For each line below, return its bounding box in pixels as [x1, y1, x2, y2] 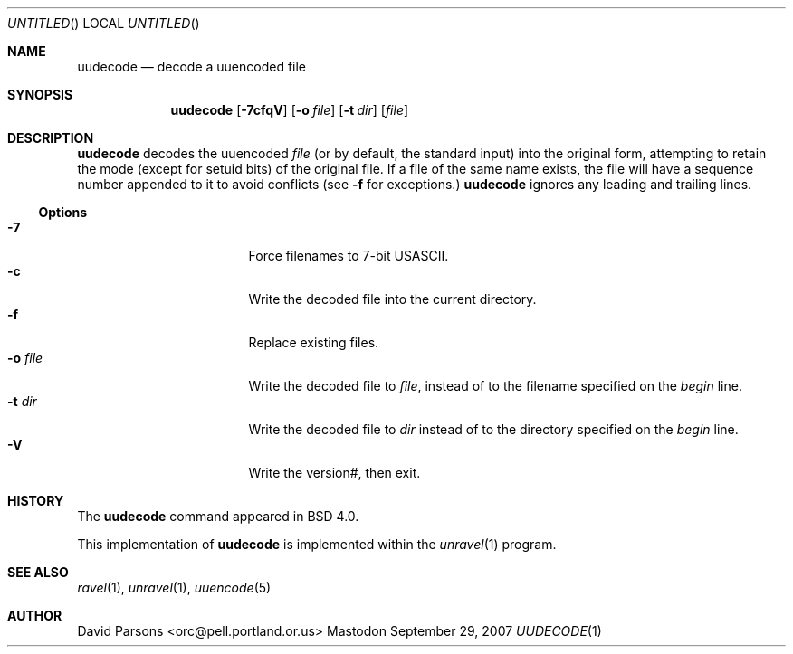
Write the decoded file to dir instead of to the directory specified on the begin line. [248, 422, 739, 437]
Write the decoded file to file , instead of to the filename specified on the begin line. [248, 378, 742, 393]
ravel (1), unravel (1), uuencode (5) [77, 580, 272, 595]
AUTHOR [7, 608, 62, 623]
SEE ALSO [7, 564, 69, 580]
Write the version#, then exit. [248, 465, 421, 480]
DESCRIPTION [7, 130, 94, 146]
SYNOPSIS [7, 87, 73, 102]
